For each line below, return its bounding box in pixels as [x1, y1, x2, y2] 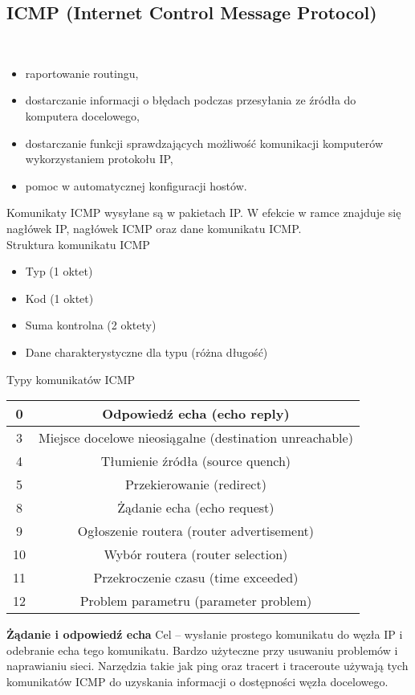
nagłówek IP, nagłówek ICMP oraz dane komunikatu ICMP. [6, 219, 302, 236]
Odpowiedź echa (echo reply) [102, 404, 290, 423]
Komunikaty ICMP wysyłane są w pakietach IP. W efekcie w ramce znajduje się [6, 204, 401, 221]
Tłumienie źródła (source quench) [100, 452, 291, 471]
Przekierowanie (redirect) [124, 475, 266, 494]
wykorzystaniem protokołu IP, [25, 150, 173, 167]
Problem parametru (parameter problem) [79, 591, 312, 611]
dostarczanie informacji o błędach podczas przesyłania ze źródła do [25, 92, 356, 108]
